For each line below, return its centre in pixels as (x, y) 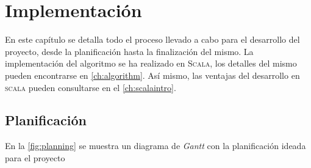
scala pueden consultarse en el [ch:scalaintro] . (91, 87)
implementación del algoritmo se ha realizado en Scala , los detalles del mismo (151, 63)
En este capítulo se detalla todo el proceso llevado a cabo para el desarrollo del (152, 39)
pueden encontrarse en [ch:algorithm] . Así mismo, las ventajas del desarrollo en (152, 75)
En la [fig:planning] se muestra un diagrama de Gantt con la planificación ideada (155, 146)
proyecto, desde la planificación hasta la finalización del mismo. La (129, 51)
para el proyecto (35, 157)
